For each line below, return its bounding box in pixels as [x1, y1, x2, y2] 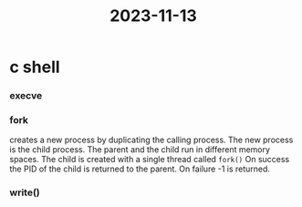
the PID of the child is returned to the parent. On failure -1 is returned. [9, 163, 271, 174]
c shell [9, 57, 61, 78]
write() [9, 186, 40, 199]
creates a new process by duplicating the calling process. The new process [9, 134, 294, 146]
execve [9, 89, 43, 102]
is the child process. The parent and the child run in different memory [9, 144, 271, 155]
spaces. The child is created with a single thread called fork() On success [9, 154, 290, 165]
